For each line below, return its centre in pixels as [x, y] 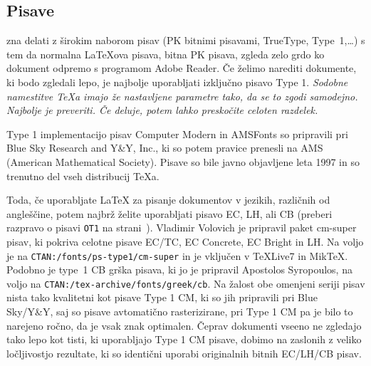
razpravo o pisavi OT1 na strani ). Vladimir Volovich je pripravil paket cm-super [182, 228]
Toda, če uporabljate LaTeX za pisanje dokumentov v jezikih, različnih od [168, 200]
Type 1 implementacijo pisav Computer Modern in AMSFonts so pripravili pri [177, 134]
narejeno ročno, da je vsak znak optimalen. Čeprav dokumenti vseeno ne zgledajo [184, 325]
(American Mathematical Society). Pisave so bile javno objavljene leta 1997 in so [183, 161]
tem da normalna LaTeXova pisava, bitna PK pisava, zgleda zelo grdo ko [166, 54]
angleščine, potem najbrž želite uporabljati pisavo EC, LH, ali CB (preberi [169, 213]
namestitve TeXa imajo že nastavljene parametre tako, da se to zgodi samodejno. [182, 96]
